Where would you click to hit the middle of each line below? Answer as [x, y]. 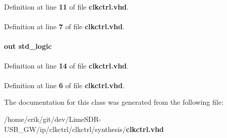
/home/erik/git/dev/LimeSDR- [53, 119]
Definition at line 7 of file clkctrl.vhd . [64, 26]
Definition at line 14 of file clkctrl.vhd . [66, 65]
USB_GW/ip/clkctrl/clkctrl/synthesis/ [65, 129]
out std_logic [28, 46]
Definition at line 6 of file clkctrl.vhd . [64, 85]
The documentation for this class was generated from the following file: [114, 102]
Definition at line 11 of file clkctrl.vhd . [66, 7]
